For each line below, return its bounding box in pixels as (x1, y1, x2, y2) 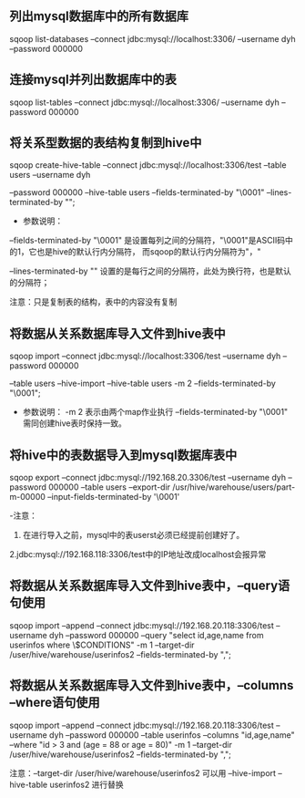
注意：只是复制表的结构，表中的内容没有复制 (9, 296, 178, 307)
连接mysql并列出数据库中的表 (9, 72, 178, 88)
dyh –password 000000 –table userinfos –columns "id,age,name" (48, 729, 295, 741)
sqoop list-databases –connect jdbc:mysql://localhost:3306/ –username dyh (9, 33, 296, 44)
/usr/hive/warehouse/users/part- (172, 482, 296, 492)
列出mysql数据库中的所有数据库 (9, 8, 189, 25)
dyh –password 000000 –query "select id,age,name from (48, 629, 264, 640)
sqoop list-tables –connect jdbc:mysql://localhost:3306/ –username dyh (9, 97, 280, 108)
